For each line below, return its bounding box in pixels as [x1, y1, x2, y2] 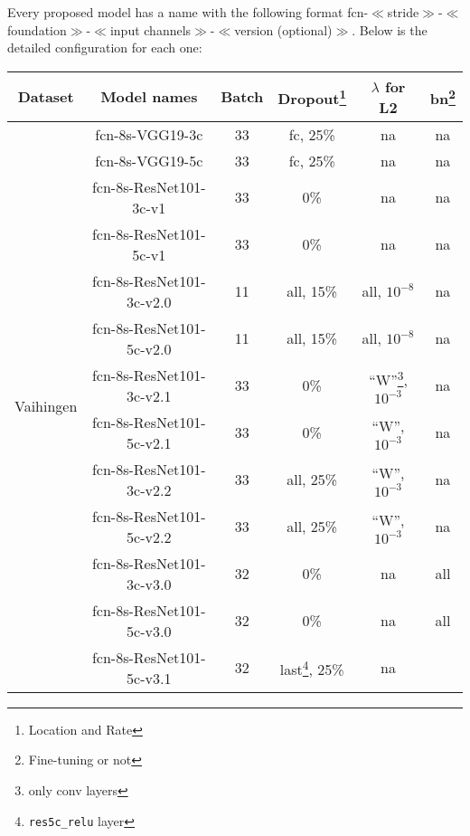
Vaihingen [14, 395, 78, 417]
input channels [109, 20, 192, 39]
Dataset [17, 86, 74, 108]
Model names [100, 86, 198, 108]
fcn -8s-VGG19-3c [95, 123, 203, 145]
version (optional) [234, 20, 333, 39]
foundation [7, 20, 67, 39]
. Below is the [352, 20, 428, 39]
